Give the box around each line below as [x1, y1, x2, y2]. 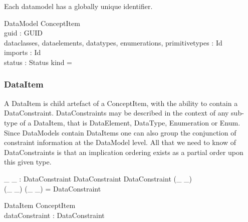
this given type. [4, 156, 52, 167]
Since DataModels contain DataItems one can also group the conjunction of [4, 127, 236, 137]
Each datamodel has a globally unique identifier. [4, 1, 153, 11]
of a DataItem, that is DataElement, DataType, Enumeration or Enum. [20, 117, 240, 127]
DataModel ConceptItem [4, 17, 80, 28]
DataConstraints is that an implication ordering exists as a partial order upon [4, 146, 243, 157]
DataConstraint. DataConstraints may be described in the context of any [4, 107, 229, 118]
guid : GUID [4, 27, 43, 38]
